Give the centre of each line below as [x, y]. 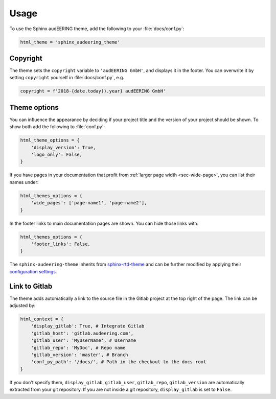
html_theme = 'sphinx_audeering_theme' [70, 42]
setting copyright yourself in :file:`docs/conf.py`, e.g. [67, 78]
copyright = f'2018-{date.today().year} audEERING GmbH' [93, 91]
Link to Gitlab [31, 286]
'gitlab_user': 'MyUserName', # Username [84, 341]
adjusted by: [22, 306]
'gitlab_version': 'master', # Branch [79, 355]
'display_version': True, [63, 147]
